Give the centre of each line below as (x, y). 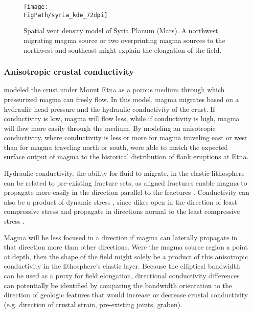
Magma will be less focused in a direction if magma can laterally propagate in (121, 237)
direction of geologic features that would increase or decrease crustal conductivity (126, 295)
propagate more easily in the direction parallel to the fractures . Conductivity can (126, 192)
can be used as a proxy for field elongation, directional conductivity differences (122, 275)
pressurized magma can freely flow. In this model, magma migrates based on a (121, 99)
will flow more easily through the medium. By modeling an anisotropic (110, 128)
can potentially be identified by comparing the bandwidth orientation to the (118, 285)
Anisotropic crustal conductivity (69, 72)
